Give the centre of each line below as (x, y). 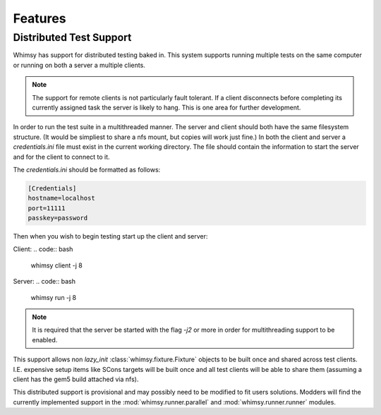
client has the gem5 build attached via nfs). (76, 379)
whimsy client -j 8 (56, 265)
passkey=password (58, 218)
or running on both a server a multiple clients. (79, 65)
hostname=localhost (61, 198)
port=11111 (47, 208)
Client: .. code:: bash (43, 249)
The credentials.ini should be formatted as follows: (87, 169)
